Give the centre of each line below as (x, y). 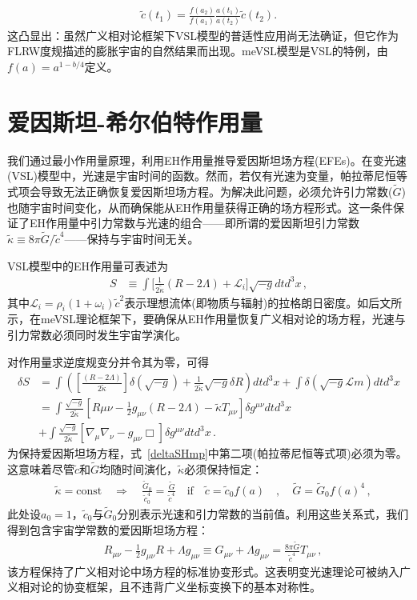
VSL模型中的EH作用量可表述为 (88, 265)
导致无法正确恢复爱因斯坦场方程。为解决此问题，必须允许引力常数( (217, 191)
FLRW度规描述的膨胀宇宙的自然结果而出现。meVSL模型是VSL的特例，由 (198, 51)
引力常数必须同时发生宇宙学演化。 (97, 334)
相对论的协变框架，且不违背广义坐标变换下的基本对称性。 (169, 587)
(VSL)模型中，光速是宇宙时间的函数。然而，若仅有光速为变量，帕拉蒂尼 (196, 176)
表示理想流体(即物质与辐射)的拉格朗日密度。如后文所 (263, 302)
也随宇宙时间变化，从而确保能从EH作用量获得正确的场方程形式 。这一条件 (200, 207)
